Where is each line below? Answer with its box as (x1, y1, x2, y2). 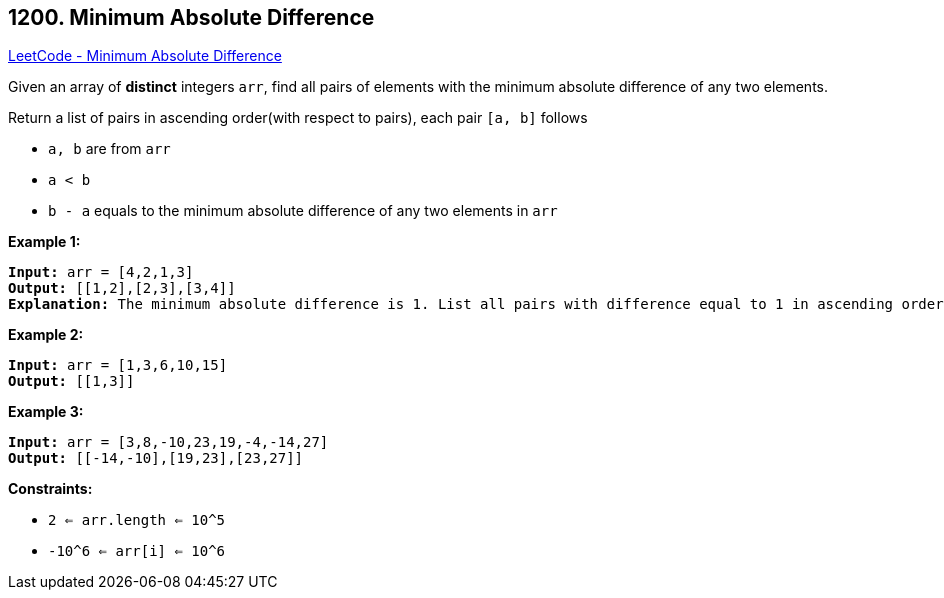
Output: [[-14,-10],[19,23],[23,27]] (8, 450, 304, 467)
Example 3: (8, 403, 84, 421)
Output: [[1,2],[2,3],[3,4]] (8, 280, 236, 297)
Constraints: (8, 480, 93, 498)
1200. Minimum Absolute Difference (8, 5, 375, 30)
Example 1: (8, 233, 81, 251)
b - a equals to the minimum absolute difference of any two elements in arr (48, 202, 558, 220)
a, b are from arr (48, 140, 171, 158)
